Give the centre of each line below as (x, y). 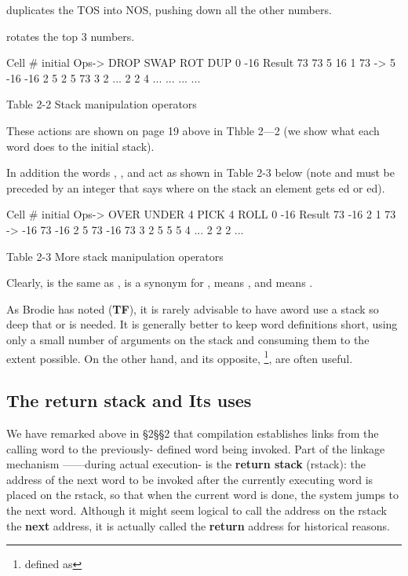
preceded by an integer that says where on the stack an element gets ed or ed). (196, 187)
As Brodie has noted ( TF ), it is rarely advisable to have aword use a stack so (193, 308)
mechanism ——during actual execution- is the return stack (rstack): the (186, 464)
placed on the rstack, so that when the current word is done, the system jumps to (202, 495)
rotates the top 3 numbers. (71, 36)
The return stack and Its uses (129, 400)
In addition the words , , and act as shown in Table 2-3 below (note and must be (200, 172)
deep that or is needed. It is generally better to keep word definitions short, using (202, 324)
